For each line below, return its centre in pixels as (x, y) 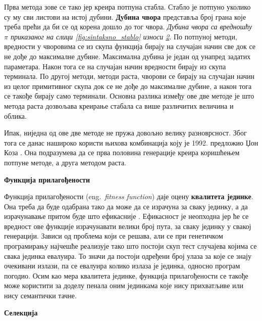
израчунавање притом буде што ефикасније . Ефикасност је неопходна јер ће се (126, 216)
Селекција (21, 312)
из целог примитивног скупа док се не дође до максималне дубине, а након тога (128, 86)
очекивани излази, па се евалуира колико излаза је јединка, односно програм (122, 266)
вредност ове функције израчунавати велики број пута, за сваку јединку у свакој (128, 226)
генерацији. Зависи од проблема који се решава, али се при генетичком (114, 236)
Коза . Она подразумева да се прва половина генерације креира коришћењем (122, 152)
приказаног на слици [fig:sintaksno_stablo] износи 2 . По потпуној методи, (124, 36)
